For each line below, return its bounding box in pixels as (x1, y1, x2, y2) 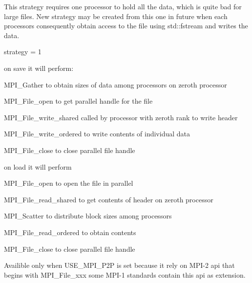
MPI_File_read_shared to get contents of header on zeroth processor (4, 194, 213, 204)
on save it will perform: (4, 63, 74, 73)
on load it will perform (4, 161, 72, 172)
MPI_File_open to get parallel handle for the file (4, 96, 153, 106)
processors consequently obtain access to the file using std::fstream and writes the (4, 21, 248, 31)
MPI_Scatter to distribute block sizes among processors (4, 211, 172, 221)
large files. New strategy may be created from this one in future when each (4, 11, 228, 21)
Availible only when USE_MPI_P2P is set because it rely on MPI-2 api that (4, 260, 235, 270)
